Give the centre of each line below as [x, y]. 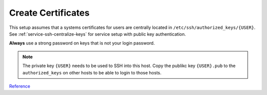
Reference [20, 86]
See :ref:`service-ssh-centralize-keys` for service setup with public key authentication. [98, 34]
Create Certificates [49, 13]
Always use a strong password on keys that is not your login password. [82, 43]
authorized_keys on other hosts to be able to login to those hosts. [92, 72]
